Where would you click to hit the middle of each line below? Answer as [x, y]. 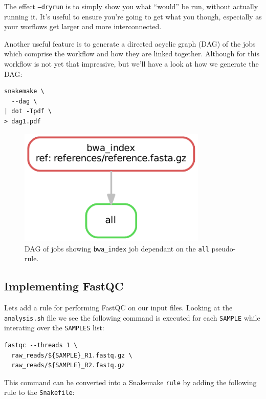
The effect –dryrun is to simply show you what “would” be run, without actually [131, 6]
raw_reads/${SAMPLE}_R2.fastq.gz [68, 365]
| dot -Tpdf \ [28, 111]
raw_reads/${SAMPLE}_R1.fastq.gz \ [72, 355]
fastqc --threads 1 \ [41, 345]
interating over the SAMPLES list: [54, 328]
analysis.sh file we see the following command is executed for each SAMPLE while [132, 317]
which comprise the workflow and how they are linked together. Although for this [132, 54]
